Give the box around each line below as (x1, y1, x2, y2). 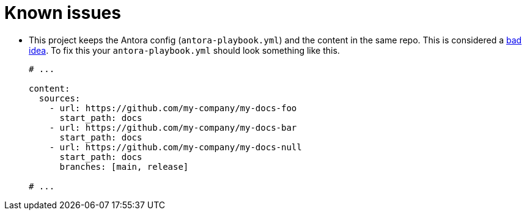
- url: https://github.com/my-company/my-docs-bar (49, 122, 297, 133)
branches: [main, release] (59, 161, 189, 172)
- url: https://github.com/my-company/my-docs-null (49, 142, 302, 152)
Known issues (4, 2, 121, 23)
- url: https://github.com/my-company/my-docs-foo (49, 103, 297, 113)
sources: (39, 93, 81, 103)
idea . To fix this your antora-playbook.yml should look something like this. (29, 45, 340, 56)
